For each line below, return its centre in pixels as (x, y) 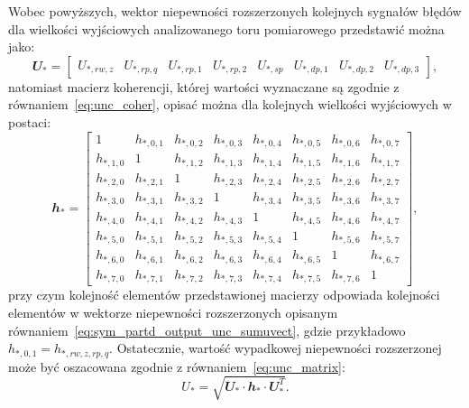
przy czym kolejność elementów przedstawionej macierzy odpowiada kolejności (224, 295)
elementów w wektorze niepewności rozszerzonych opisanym (173, 313)
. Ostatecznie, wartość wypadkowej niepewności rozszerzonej (276, 348)
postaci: (30, 121)
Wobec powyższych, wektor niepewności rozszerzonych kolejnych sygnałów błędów (235, 11)
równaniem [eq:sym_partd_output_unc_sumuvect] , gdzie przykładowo (207, 330)
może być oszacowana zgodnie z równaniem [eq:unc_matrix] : (177, 366)
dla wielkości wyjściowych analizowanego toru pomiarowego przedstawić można (226, 28)
